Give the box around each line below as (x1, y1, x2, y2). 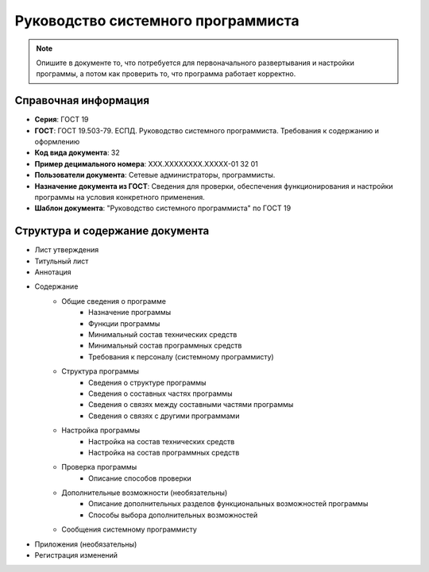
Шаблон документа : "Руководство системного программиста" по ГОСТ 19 (34, 203, 292, 213)
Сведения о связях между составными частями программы (88, 400, 294, 409)
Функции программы (88, 318, 160, 328)
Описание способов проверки (88, 473, 192, 483)
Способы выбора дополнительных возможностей (88, 510, 258, 520)
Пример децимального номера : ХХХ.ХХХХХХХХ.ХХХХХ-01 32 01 (34, 159, 258, 168)
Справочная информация (14, 94, 150, 107)
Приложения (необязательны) (34, 539, 137, 549)
